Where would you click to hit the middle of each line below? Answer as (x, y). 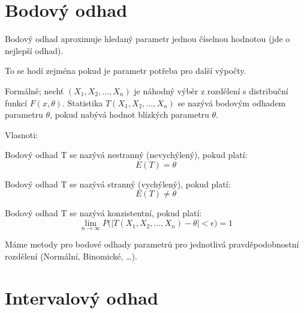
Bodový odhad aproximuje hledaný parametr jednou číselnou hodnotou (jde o (148, 39)
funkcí (16, 102)
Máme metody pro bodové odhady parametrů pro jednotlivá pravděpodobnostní (152, 244)
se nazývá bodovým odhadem (232, 102)
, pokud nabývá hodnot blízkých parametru (130, 114)
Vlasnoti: (21, 134)
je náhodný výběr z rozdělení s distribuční (211, 90)
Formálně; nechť (34, 90)
